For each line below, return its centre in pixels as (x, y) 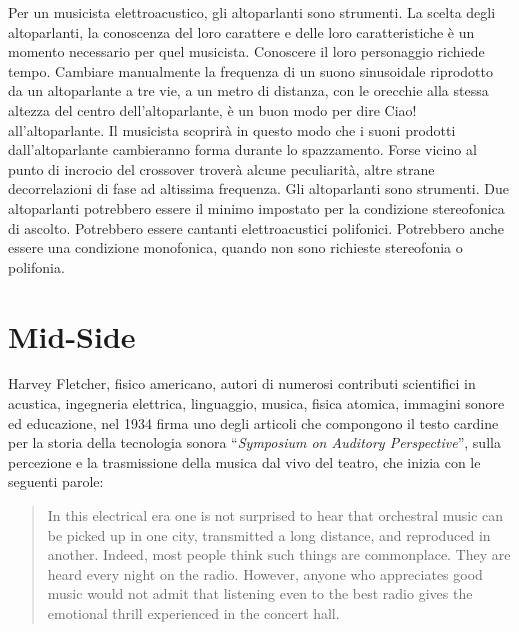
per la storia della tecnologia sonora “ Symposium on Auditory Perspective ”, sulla (254, 442)
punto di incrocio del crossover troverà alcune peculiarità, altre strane (221, 168)
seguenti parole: (56, 481)
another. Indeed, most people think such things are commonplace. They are (279, 554)
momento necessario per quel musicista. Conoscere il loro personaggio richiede (246, 51)
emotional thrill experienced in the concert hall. (193, 612)
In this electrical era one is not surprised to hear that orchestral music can (275, 515)
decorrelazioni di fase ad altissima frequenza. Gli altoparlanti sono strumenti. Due (259, 188)
